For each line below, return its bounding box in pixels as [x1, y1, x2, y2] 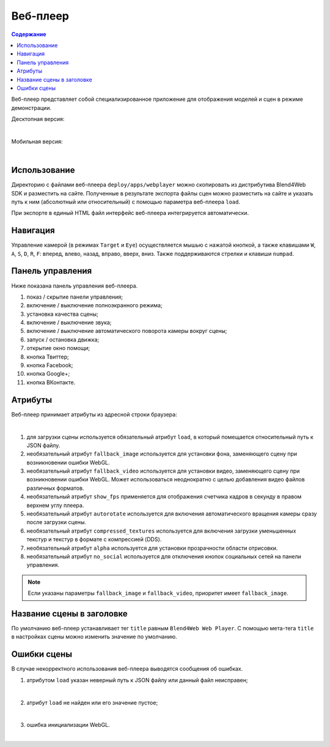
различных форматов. [26, 484, 84, 492]
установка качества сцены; [26, 310, 99, 318]
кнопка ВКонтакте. [26, 379, 76, 386]
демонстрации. [11, 104, 52, 111]
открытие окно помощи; [26, 344, 90, 352]
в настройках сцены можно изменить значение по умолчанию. [11, 633, 177, 641]
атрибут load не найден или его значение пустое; [26, 699, 158, 706]
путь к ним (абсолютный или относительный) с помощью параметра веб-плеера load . [11, 198, 241, 205]
